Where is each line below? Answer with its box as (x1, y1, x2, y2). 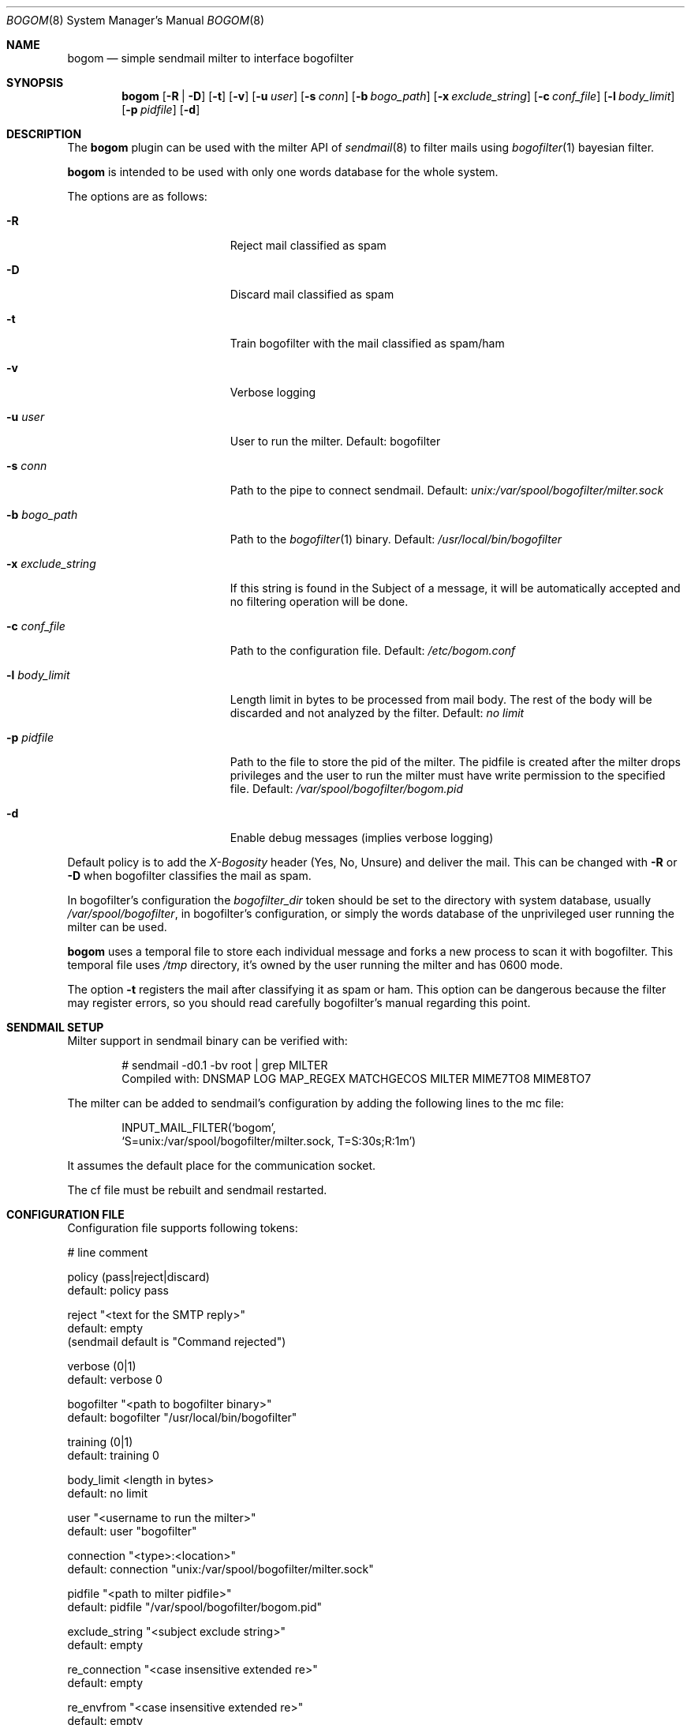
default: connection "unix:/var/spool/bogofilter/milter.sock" (67, 1562, 374, 1576)
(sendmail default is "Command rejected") (67, 1335, 286, 1348)
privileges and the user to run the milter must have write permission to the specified (230, 769, 666, 782)
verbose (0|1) (67, 1359, 136, 1373)
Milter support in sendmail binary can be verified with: (67, 1034, 348, 1047)
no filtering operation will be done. (230, 595, 409, 608)
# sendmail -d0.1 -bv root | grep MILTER (121, 1058, 328, 1072)
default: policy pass (67, 1283, 170, 1297)
